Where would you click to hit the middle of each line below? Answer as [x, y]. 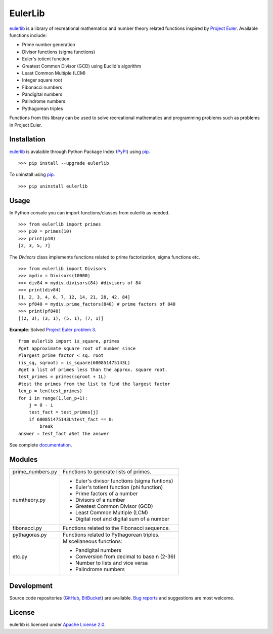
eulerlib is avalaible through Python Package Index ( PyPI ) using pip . [80, 152]
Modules [24, 459]
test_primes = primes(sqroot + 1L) [62, 377]
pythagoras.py [30, 535]
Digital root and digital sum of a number [122, 518]
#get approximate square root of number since [77, 348]
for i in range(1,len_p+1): [53, 398]
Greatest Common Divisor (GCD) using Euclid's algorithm [82, 66]
